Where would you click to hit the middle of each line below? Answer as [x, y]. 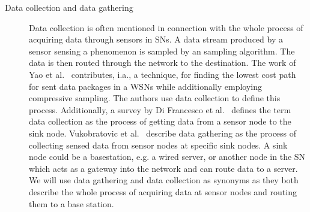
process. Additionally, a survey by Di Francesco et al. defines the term [160, 109]
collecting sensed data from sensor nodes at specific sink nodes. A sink [158, 145]
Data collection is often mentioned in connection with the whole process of [166, 27]
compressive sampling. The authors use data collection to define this [155, 98]
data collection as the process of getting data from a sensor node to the [160, 121]
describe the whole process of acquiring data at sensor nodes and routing [163, 191]
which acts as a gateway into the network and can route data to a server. [163, 168]
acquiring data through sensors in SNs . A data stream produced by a [156, 39]
